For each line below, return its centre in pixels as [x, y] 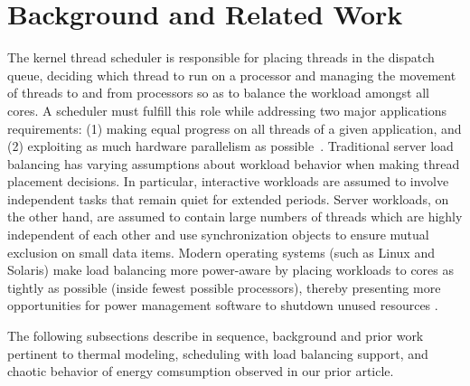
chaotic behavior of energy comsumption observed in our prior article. [201, 371]
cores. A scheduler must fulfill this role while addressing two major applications [227, 110]
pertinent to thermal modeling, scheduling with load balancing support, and [218, 353]
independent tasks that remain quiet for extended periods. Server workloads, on [228, 198]
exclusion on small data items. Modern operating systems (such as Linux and [221, 252]
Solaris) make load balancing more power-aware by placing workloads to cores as [231, 270]
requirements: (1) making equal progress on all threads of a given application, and [235, 128]
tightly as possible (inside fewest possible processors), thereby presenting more [224, 287]
